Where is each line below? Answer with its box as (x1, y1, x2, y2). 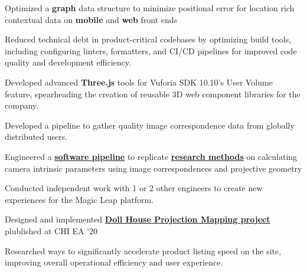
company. (5, 99, 39, 112)
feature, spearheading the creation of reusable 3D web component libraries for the (5, 87, 301, 100)
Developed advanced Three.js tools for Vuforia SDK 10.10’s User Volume (5, 76, 273, 88)
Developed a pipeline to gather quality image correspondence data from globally (5, 119, 295, 131)
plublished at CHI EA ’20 (5, 224, 98, 237)
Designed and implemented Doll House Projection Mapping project (5, 213, 270, 225)
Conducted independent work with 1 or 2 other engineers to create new (5, 182, 263, 194)
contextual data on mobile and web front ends (5, 13, 178, 25)
